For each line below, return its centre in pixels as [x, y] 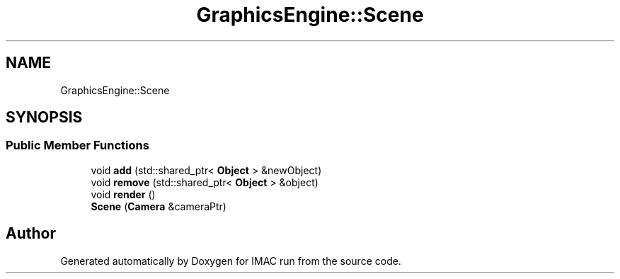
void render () [123, 194]
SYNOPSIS [44, 118]
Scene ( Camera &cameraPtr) [159, 206]
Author [31, 234]
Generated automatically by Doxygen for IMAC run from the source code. [231, 261]
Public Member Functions [77, 146]
